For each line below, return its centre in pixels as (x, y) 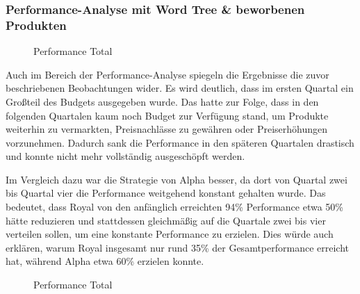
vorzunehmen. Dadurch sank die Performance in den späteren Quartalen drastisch (180, 142)
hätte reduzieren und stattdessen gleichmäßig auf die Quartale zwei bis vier (166, 220)
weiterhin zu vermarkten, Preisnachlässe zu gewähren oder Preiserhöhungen (167, 129)
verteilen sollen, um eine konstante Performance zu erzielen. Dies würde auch (170, 234)
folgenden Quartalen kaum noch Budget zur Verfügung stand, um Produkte (167, 115)
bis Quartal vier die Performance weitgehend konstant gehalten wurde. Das (166, 193)
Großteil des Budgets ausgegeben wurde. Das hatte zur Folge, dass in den (162, 101)
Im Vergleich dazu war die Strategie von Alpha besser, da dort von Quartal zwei (177, 179)
